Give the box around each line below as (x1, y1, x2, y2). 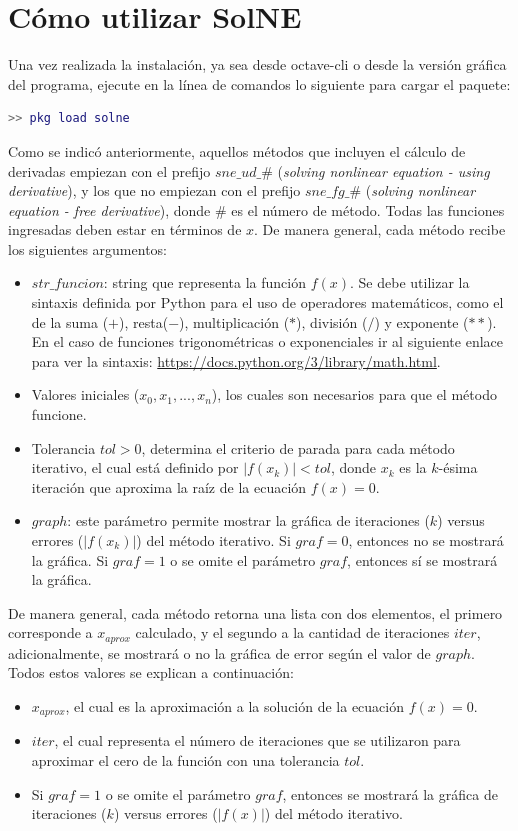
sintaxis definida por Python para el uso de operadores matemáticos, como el (31, 292, 504, 313)
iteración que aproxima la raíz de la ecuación (31, 476, 307, 497)
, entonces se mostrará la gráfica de (282, 783, 498, 804)
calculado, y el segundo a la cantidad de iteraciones (135, 622, 450, 643)
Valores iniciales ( (31, 384, 140, 405)
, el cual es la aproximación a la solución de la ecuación (65, 696, 405, 717)
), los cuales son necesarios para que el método (211, 384, 497, 405)
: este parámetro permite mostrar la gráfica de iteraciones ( (67, 510, 430, 531)
